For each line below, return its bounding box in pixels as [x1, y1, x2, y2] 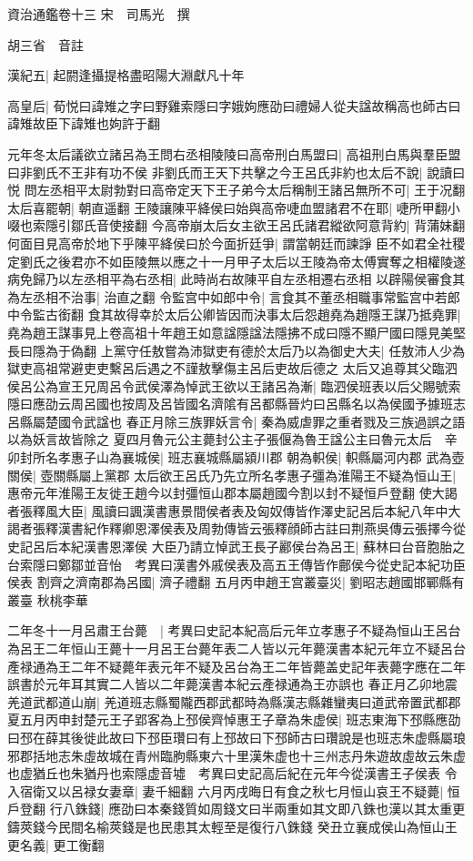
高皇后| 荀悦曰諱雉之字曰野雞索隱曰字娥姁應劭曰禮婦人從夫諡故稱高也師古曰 [7, 96, 461, 115]
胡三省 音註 [7, 35, 84, 54]
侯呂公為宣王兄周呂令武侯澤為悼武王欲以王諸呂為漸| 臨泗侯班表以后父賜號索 [7, 376, 461, 395]
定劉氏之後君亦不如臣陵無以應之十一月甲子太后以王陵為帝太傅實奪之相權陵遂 [7, 251, 466, 270]
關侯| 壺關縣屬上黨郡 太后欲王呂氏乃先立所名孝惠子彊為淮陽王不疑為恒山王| [7, 465, 457, 484]
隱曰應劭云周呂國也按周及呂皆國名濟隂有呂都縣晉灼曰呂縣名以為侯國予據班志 [7, 394, 466, 413]
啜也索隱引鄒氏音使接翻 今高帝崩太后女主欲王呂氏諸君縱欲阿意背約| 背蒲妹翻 [7, 216, 466, 235]
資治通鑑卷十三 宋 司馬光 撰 [7, 5, 190, 23]
